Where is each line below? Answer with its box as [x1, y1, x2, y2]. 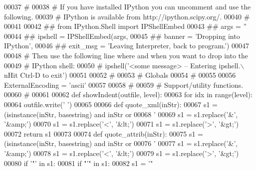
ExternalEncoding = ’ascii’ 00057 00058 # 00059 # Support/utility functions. [4, 79, 244, 90]
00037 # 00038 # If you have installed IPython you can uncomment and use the [4, 1, 251, 11]
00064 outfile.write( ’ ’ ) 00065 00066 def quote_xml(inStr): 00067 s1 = [4, 99, 218, 109]
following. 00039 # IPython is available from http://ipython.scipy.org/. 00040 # [4, 11, 250, 21]
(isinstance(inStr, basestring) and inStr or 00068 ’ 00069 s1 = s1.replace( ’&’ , [4, 109, 238, 119]
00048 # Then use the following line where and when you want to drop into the [4, 50, 248, 60]
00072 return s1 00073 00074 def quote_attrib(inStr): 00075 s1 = [4, 128, 203, 139]
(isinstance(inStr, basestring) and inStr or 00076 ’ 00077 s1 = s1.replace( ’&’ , [4, 138, 238, 149]
